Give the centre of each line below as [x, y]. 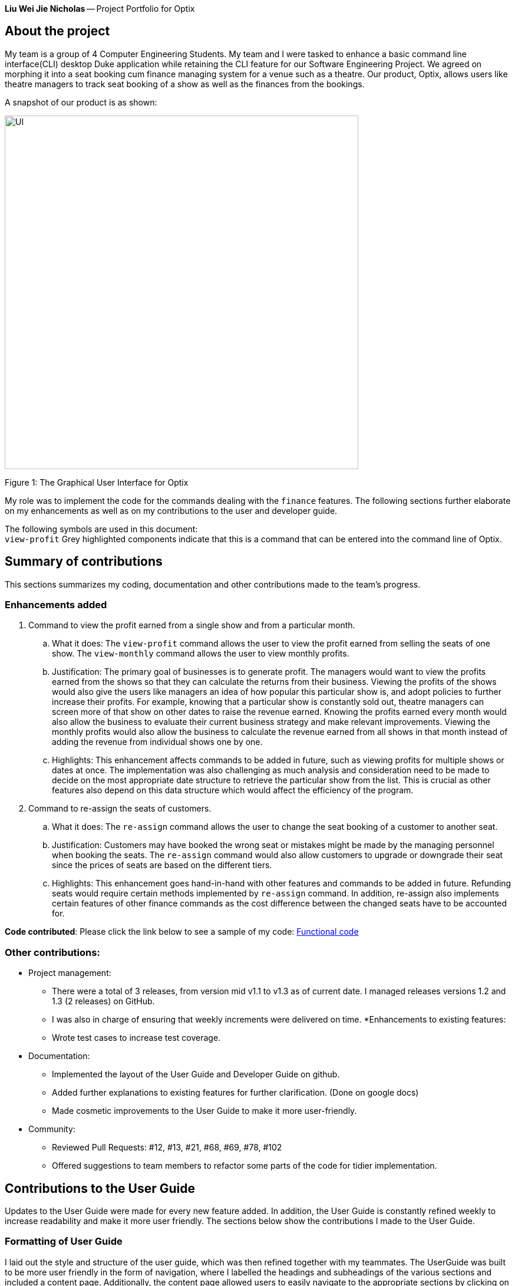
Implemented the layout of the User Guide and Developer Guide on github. [196, 1074]
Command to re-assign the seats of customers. [120, 809]
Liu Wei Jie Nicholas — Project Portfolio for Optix [100, 9]
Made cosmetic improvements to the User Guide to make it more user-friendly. [204, 1111]
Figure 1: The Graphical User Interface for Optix [97, 482]
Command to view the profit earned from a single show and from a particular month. [192, 625]
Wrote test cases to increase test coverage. [136, 1038]
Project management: [70, 973]
